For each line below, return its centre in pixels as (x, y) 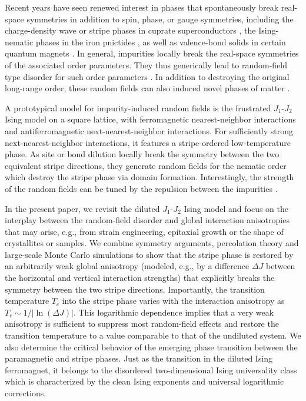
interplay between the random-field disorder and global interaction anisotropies (147, 220)
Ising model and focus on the (236, 208)
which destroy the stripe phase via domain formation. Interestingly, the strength (149, 177)
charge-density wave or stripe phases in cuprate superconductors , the (130, 30)
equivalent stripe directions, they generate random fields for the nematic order (146, 165)
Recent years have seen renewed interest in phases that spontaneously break (142, 7)
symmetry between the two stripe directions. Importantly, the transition (135, 289)
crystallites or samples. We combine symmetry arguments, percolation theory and (152, 243)
